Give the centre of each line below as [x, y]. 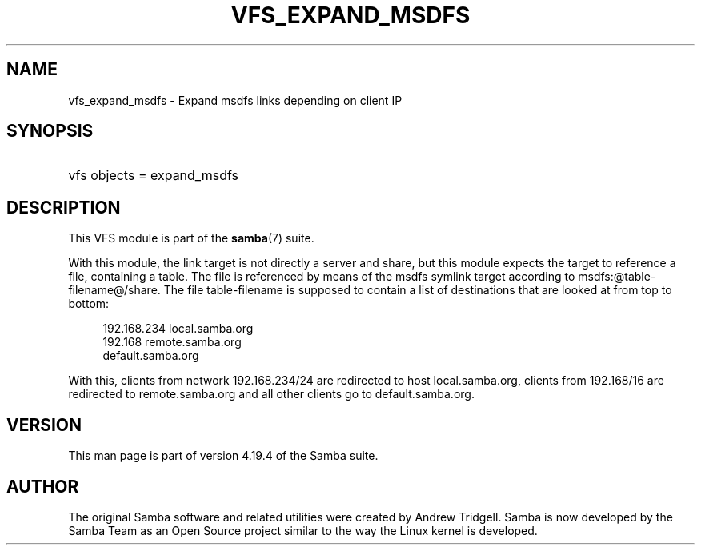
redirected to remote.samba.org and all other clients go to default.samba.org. [271, 394]
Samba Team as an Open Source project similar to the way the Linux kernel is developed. [303, 530]
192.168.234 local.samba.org [178, 329]
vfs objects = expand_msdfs [153, 176]
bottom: [89, 304]
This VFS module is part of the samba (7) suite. [191, 238]
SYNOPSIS [50, 131]
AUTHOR [43, 486]
